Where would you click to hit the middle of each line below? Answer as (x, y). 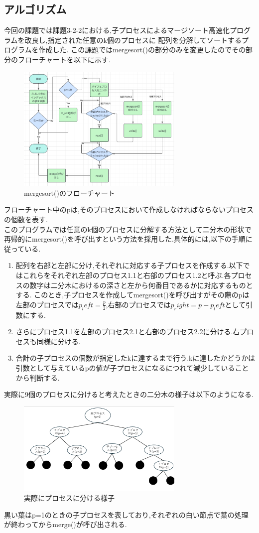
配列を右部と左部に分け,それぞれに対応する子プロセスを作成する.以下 (129, 265)
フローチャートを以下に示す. (64, 59)
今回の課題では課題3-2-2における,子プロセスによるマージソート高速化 (117, 30)
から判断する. (38, 377)
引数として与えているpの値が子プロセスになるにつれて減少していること (132, 367)
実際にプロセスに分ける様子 (69, 498)
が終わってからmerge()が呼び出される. (65, 524)
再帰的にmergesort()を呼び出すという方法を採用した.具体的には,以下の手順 (125, 239)
